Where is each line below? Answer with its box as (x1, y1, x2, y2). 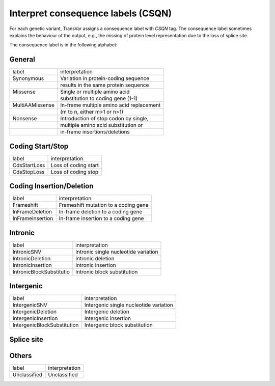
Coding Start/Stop (9, 142, 69, 150)
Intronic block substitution (75, 268, 138, 275)
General (9, 55, 36, 64)
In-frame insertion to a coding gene (59, 215, 144, 222)
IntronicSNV (12, 248, 42, 255)
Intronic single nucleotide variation (75, 248, 158, 255)
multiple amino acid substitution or (60, 122, 143, 129)
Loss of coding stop (50, 168, 99, 175)
